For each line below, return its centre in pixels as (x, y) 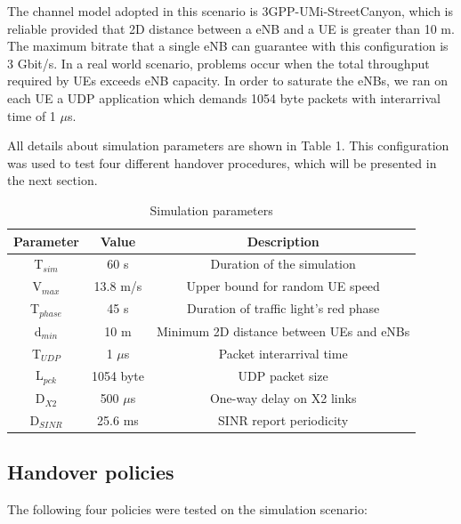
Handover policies (91, 472)
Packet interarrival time (283, 353)
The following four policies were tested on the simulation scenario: (187, 509)
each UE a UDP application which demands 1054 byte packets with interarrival (224, 97)
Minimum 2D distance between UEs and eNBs (283, 331)
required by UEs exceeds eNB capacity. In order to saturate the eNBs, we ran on (227, 81)
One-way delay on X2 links (283, 398)
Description (283, 241)
